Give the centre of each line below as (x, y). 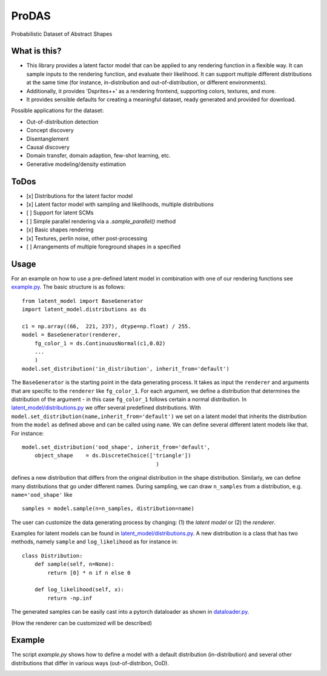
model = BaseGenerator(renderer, (71, 335)
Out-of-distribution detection (62, 122)
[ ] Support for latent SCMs (60, 213)
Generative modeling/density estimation (76, 164)
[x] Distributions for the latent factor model (80, 196)
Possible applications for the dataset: (58, 111)
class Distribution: (52, 555)
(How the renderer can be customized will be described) (82, 623)
